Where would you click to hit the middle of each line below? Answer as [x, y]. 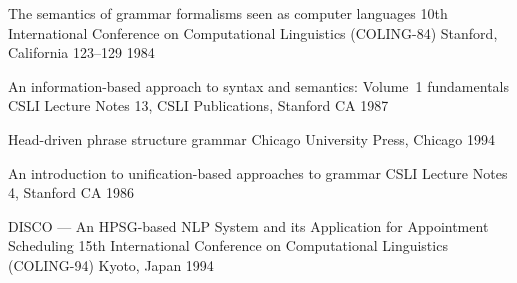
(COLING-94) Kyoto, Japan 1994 [111, 264]
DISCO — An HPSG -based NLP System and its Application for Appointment [248, 225]
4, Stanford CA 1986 [71, 192]
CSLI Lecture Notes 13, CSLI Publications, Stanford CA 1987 [198, 105]
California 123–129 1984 [81, 52]
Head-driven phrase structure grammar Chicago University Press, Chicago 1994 [252, 138]
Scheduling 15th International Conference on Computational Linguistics [228, 245]
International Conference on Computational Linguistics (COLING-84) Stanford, [253, 32]
